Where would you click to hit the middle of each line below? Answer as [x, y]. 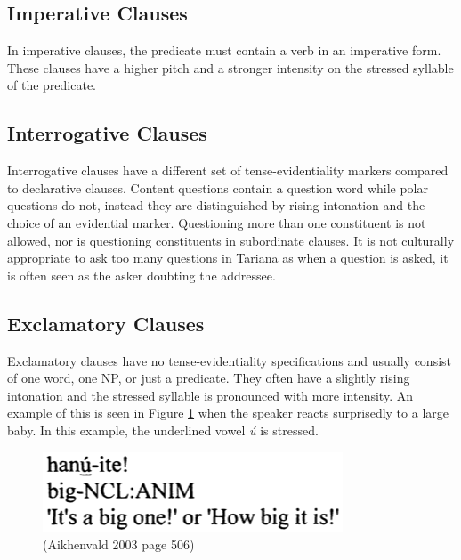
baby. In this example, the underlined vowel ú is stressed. [163, 430]
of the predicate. [52, 85]
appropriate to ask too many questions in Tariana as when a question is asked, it [228, 258]
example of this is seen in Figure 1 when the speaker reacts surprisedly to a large [228, 413]
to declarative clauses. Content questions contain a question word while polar [218, 187]
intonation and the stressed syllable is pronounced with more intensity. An [210, 395]
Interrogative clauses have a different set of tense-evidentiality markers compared [228, 170]
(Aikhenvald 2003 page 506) [119, 544]
